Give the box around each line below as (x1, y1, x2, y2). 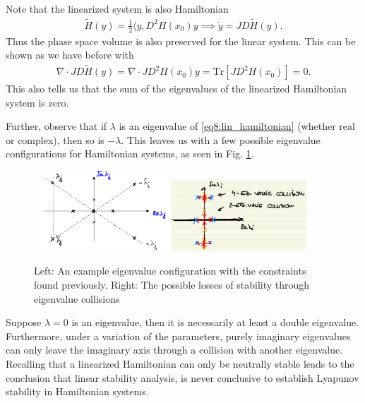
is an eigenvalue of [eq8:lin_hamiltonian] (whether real (119, 119, 355, 133)
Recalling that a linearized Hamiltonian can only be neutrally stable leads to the (6, 356, 354, 371)
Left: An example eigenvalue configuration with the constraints (34, 263, 306, 278)
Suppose (6, 315, 42, 330)
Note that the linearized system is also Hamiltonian (6, 1, 229, 16)
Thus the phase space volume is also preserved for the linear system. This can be (6, 33, 356, 48)
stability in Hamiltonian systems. (6, 384, 149, 399)
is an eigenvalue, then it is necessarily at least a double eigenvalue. (71, 315, 359, 330)
